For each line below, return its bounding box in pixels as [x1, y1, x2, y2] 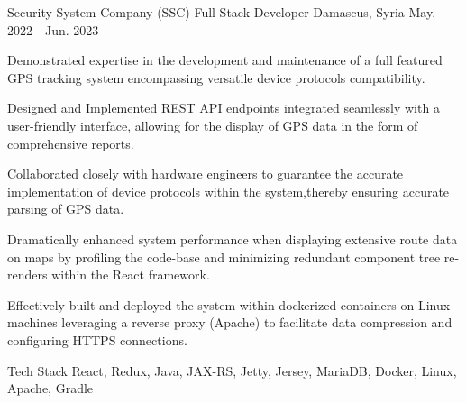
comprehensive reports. [7, 133, 134, 152]
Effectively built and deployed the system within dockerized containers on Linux [7, 295, 451, 314]
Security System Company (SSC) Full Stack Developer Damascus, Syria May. [7, 3, 436, 21]
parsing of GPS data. [7, 199, 124, 218]
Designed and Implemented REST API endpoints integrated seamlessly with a [7, 98, 440, 117]
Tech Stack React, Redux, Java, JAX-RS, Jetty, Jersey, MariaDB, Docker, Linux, [7, 361, 457, 380]
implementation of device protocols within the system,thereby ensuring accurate [7, 181, 450, 200]
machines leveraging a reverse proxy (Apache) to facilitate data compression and [7, 313, 452, 332]
